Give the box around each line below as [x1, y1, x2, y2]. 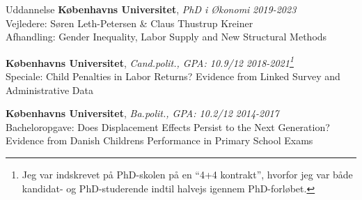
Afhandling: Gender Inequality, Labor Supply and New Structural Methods [6, 29, 327, 44]
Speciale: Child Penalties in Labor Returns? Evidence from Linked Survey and [6, 69, 340, 84]
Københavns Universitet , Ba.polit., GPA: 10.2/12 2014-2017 [6, 106, 279, 121]
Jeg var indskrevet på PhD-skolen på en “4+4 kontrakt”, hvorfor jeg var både [22, 167, 353, 181]
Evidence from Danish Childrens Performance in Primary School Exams [6, 133, 313, 148]
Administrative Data [6, 82, 93, 97]
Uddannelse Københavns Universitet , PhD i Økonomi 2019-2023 [6, 2, 297, 16]
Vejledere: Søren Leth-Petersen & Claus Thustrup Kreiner [6, 15, 253, 30]
